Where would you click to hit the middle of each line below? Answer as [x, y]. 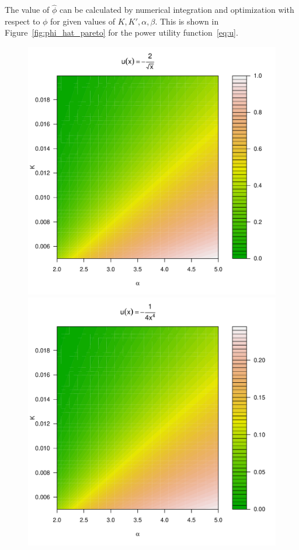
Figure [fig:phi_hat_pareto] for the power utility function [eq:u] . [121, 32]
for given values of [83, 21]
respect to [22, 21]
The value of [27, 10]
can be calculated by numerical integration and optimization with [177, 10]
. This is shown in [187, 21]
